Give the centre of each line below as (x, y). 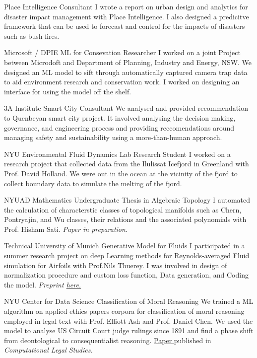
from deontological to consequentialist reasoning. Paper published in (108, 340)
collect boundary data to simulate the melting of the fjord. (93, 183)
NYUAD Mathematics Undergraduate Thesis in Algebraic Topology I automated (127, 200)
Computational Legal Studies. (48, 350)
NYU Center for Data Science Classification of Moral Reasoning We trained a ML (129, 301)
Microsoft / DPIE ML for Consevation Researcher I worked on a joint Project (122, 52)
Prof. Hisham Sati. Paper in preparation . (66, 229)
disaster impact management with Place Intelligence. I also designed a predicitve (127, 16)
